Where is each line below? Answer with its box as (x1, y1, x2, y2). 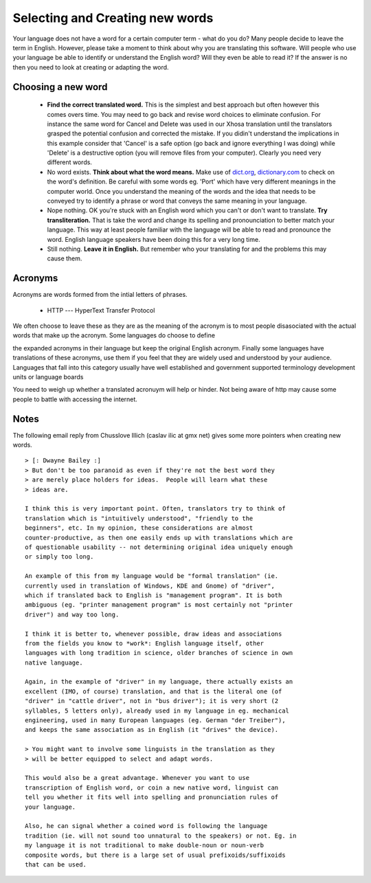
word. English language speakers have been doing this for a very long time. (47, 235, 260, 243)
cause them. (47, 254, 82, 262)
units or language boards (12, 373, 84, 381)
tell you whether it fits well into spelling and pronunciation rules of (25, 794, 279, 801)
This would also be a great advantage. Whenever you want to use (25, 774, 250, 782)
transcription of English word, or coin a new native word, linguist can (25, 783, 279, 792)
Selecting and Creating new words (12, 10, 214, 25)
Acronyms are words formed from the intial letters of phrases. (12, 291, 188, 299)
